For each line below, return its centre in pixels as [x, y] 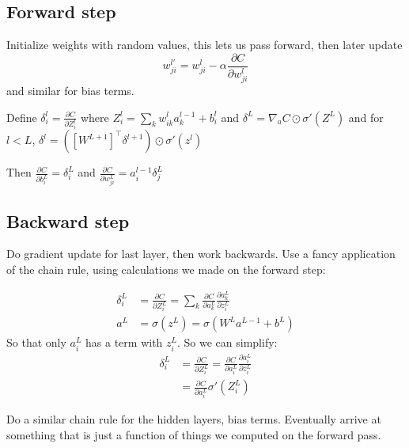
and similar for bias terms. [70, 90]
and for [366, 117]
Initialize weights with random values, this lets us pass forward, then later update [204, 45]
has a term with [124, 342]
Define [22, 117]
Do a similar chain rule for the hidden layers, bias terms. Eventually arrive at [194, 419]
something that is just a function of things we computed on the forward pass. [194, 434]
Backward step [68, 220]
